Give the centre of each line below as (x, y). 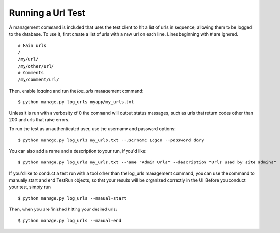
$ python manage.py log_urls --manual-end (70, 221)
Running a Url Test (47, 13)
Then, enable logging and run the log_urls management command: (76, 91)
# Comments (31, 73)
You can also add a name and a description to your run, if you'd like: (78, 151)
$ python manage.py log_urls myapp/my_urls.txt (76, 102)
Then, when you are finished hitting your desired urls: (63, 209)
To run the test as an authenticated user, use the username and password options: (92, 129)
